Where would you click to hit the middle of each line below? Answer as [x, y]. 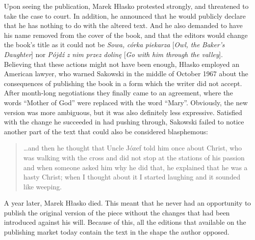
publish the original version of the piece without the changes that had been [117, 212]
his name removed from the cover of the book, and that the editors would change [126, 35]
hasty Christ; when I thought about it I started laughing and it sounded [132, 177]
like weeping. [42, 186]
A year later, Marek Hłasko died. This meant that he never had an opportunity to [127, 203]
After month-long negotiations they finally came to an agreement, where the [118, 93]
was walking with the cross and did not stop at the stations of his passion [134, 157]
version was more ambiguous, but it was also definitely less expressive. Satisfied [123, 112]
